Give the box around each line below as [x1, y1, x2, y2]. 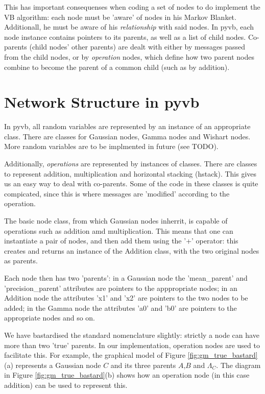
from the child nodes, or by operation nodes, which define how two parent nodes [4, 51, 254, 62]
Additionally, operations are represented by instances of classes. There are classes [4, 158, 257, 169]
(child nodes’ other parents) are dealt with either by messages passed [29, 41, 246, 52]
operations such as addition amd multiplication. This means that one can [4, 225, 233, 236]
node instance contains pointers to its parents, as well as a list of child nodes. [4, 31, 246, 42]
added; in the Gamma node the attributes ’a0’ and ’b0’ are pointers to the [4, 302, 237, 313]
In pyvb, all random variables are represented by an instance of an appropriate [4, 121, 251, 132]
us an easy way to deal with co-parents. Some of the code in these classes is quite [4, 178, 258, 189]
